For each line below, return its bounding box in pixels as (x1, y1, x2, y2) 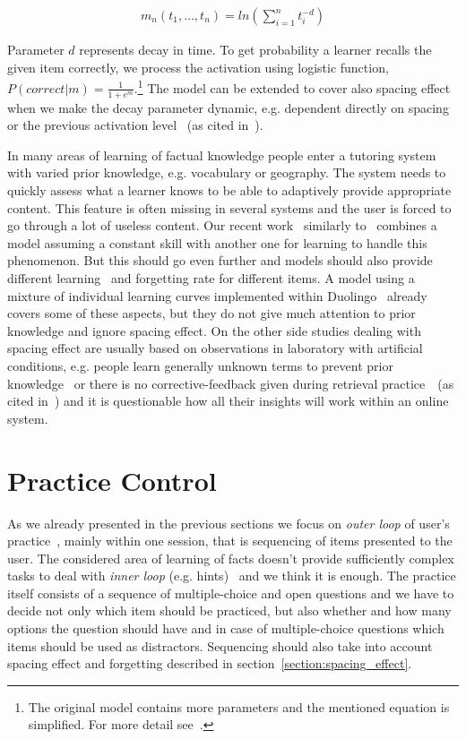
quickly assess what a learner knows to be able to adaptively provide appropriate (7, 181, 452, 200)
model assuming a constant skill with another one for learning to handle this (7, 233, 427, 252)
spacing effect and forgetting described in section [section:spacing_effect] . (7, 654, 412, 673)
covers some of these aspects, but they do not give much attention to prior (7, 304, 416, 322)
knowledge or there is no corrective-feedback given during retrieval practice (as (7, 374, 454, 392)
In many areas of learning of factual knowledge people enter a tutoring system (7, 145, 436, 164)
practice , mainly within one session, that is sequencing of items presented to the (7, 531, 453, 550)
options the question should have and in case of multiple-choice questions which (7, 619, 444, 638)
